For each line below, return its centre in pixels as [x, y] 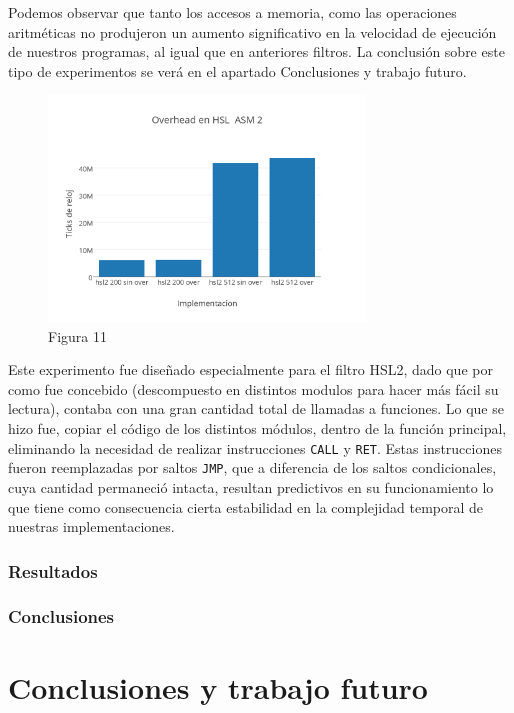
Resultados [53, 570]
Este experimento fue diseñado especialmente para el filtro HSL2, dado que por [250, 369]
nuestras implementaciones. [91, 526]
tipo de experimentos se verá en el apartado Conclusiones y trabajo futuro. [237, 70]
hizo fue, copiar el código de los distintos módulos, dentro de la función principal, [257, 428]
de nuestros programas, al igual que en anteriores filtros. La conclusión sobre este [256, 51]
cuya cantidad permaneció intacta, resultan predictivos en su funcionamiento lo [251, 486]
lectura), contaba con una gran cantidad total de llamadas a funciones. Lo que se [256, 408]
